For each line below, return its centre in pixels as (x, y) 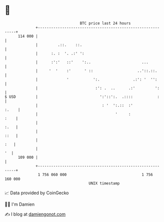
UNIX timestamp (104, 183)
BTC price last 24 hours (105, 23)
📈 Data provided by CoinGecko (37, 193)
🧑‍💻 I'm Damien (20, 204)
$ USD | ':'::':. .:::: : (82, 97)
